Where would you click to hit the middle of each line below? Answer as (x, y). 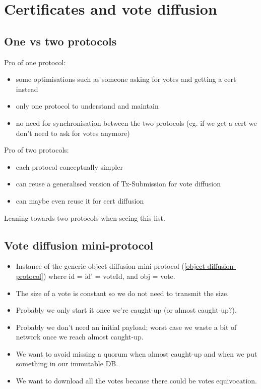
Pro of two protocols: (37, 150)
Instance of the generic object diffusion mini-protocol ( (100, 266)
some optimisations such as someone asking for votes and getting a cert (126, 79)
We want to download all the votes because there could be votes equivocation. (136, 381)
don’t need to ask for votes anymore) (73, 133)
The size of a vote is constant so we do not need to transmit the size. (122, 293)
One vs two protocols (60, 41)
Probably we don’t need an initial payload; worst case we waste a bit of (126, 327)
